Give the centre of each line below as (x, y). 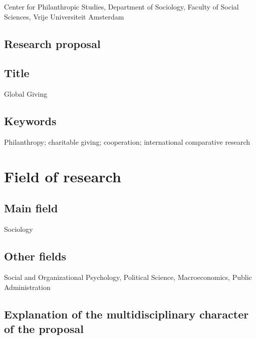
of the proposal (44, 328)
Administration (27, 287)
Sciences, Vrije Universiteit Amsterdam (64, 16)
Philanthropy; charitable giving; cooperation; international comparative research (127, 141)
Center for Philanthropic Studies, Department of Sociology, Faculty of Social (121, 7)
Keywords (30, 121)
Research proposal (52, 43)
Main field (31, 208)
